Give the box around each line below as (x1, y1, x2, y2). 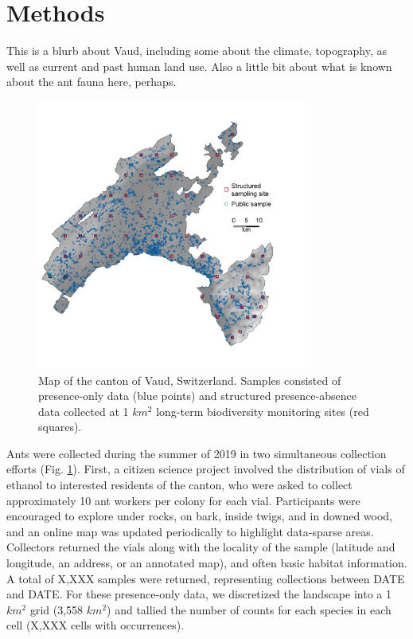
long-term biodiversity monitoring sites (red (156, 402, 369, 419)
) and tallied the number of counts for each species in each (107, 601, 392, 617)
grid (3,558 (29, 601, 84, 617)
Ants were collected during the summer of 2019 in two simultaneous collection (6, 445, 387, 461)
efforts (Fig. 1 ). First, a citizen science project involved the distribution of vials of (6, 461, 405, 477)
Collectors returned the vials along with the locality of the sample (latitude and (6, 539, 395, 555)
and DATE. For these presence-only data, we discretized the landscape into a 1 (6, 586, 392, 602)
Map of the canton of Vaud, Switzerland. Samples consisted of (38, 371, 341, 388)
